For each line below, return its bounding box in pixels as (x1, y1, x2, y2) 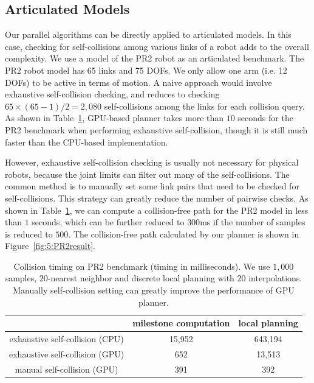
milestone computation (132, 317, 230, 329)
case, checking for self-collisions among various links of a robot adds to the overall (5, 40, 309, 52)
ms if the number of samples (200, 216, 305, 228)
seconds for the (237, 111, 293, 124)
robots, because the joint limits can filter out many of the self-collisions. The (5, 167, 290, 180)
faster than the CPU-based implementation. (5, 135, 168, 148)
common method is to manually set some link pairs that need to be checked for (5, 180, 299, 192)
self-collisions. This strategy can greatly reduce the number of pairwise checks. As (5, 191, 309, 204)
